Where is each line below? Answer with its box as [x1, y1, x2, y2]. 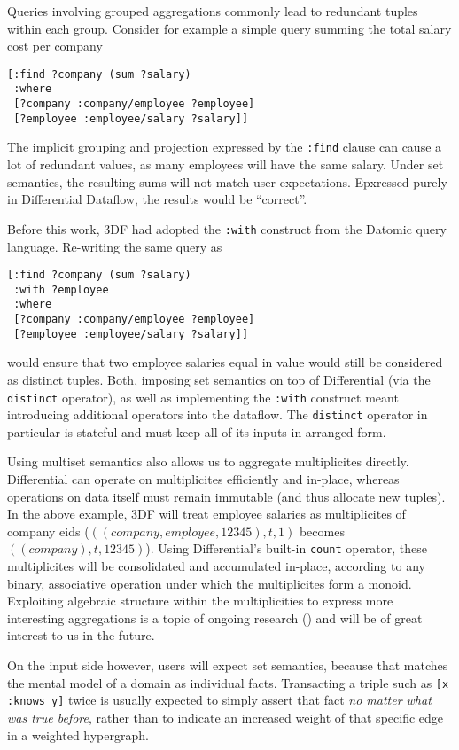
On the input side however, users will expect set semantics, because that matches [7, 656, 448, 675]
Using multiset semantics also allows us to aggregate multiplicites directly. [7, 452, 409, 471]
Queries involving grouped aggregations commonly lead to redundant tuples [7, 2, 418, 20]
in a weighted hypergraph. [7, 725, 149, 744]
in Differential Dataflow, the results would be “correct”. [7, 190, 307, 208]
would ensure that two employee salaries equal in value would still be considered [7, 353, 443, 371]
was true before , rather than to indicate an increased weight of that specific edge [7, 707, 444, 726]
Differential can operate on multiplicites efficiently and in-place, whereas [7, 470, 400, 488]
